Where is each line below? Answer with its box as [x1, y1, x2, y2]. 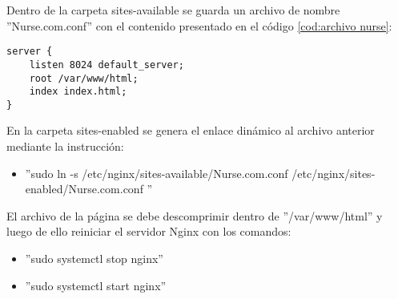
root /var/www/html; [29, 72, 139, 84]
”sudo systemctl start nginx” [25, 277, 167, 293]
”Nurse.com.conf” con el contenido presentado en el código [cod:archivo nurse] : [6, 17, 392, 34]
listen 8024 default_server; [29, 59, 184, 71]
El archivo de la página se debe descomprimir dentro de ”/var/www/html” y [6, 207, 383, 224]
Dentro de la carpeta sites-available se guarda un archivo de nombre [6, 2, 340, 18]
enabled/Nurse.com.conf [25, 180, 143, 197]
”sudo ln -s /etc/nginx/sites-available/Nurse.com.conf [25, 164, 288, 181]
